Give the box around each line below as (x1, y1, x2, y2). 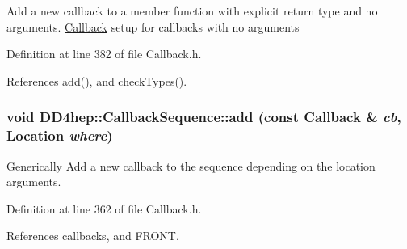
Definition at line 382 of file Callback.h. (6, 45, 202, 62)
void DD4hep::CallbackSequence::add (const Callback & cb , (6, 107, 401, 127)
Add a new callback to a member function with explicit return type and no (6, 2, 378, 19)
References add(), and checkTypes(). (6, 72, 187, 89)
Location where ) (6, 125, 113, 146)
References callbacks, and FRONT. (6, 227, 179, 244)
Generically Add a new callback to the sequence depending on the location (6, 157, 376, 174)
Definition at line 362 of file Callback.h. (6, 200, 202, 217)
